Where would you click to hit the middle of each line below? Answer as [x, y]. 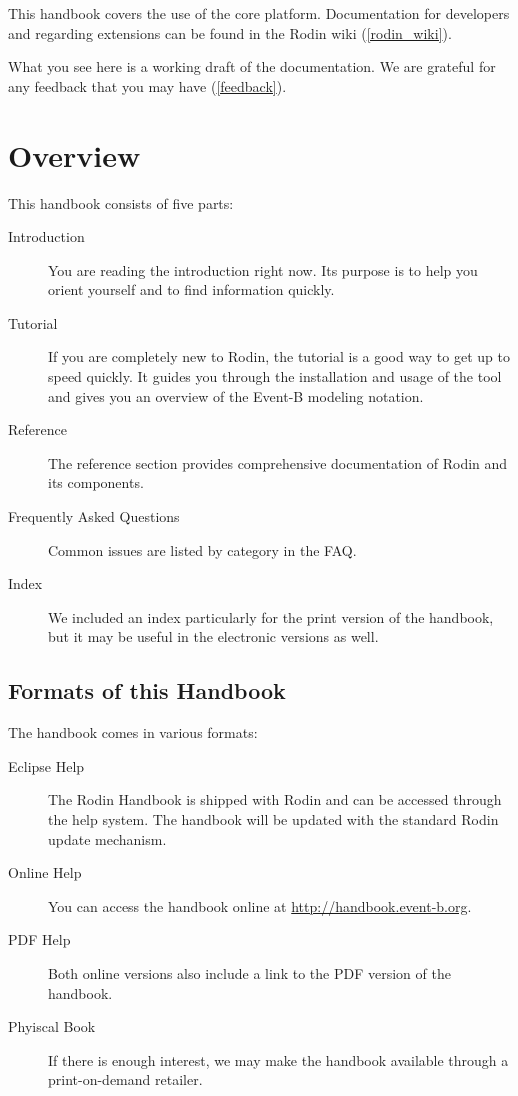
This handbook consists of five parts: [121, 202]
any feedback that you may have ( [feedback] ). [147, 85]
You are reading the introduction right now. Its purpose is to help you [263, 269]
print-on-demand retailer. [125, 1079]
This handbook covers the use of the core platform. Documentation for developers [259, 13]
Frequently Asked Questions [94, 516]
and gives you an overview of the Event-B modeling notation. [236, 395]
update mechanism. [107, 838]
